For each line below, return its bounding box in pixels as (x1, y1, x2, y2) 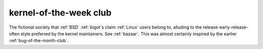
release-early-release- (203, 24, 248, 30)
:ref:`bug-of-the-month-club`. (9, 38, 69, 44)
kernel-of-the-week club (9, 7, 112, 18)
